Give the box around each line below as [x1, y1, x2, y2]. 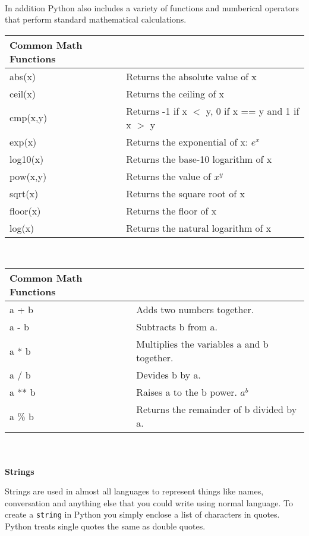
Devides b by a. [136, 368, 201, 382]
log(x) [10, 220, 34, 235]
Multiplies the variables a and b [136, 337, 269, 351]
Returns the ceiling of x [126, 86, 225, 100]
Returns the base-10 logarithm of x [126, 152, 272, 166]
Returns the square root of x [126, 186, 245, 200]
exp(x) [10, 134, 37, 149]
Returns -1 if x [126, 103, 187, 118]
